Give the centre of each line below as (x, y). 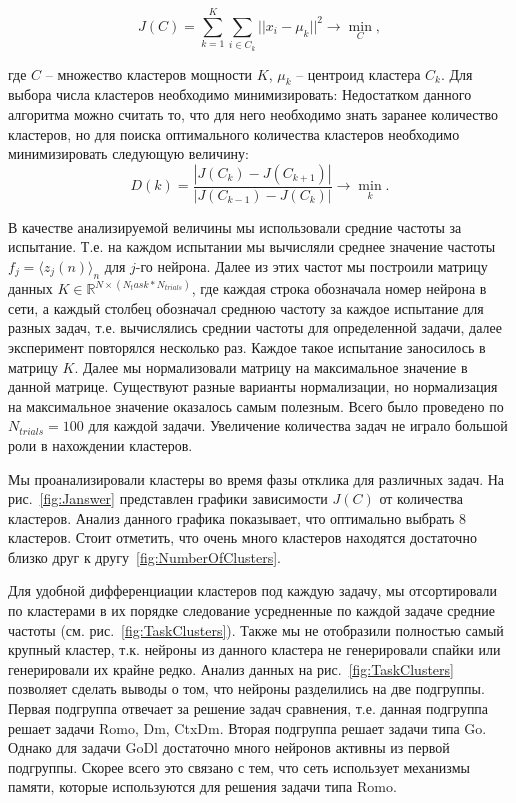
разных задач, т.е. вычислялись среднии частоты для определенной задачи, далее (255, 327)
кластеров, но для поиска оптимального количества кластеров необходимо (234, 133)
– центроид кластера (358, 73)
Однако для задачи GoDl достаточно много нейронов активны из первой (229, 747)
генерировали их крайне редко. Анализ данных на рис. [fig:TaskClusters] (231, 668)
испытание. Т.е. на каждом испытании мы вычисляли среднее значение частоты (252, 246)
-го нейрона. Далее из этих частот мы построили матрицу (311, 265)
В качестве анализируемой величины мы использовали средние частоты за (235, 226)
